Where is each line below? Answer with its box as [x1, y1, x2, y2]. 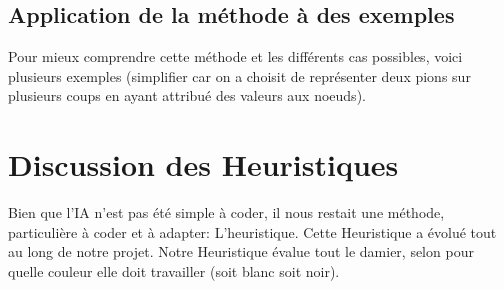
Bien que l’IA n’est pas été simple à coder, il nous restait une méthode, [8, 202, 445, 223]
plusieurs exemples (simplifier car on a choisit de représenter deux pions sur [8, 65, 471, 86]
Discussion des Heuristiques [8, 144, 399, 185]
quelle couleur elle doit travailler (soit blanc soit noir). [8, 260, 340, 281]
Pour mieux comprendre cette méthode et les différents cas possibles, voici [8, 46, 463, 67]
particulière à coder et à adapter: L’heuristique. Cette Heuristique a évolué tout [8, 221, 497, 242]
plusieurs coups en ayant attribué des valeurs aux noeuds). [8, 85, 366, 106]
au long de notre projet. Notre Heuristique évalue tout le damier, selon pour [8, 241, 474, 262]
